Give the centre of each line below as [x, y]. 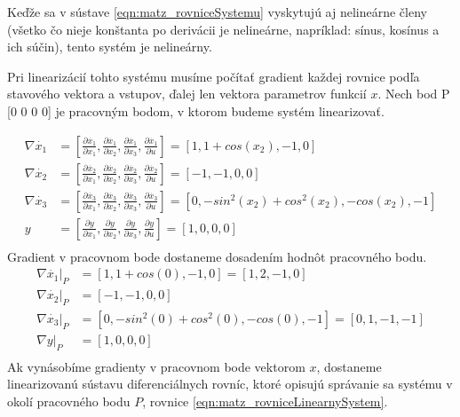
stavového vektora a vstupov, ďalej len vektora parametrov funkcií [187, 94]
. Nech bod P [414, 94]
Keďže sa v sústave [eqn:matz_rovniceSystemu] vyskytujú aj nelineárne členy [217, 12]
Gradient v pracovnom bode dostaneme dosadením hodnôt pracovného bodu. [217, 256]
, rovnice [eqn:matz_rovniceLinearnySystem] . [265, 401]
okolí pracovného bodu [69, 401]
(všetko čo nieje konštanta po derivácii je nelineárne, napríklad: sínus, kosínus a [223, 29]
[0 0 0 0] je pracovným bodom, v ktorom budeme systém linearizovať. [196, 110]
